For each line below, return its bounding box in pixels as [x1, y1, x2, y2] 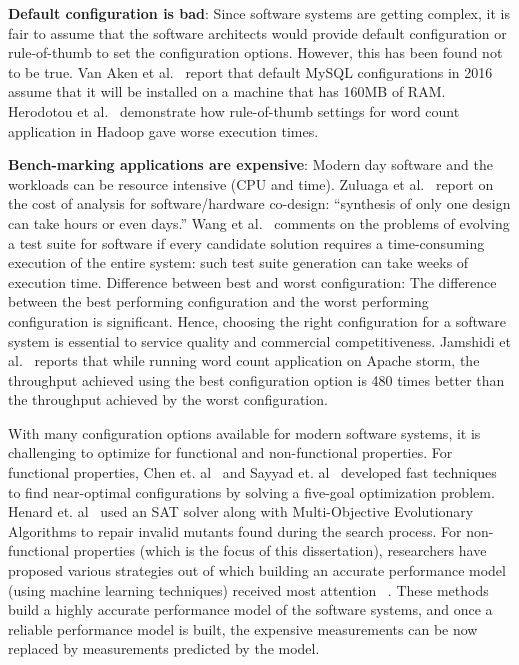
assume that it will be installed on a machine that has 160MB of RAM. [8, 81, 446, 102]
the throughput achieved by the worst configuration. [8, 389, 328, 410]
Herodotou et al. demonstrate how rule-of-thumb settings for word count [8, 100, 460, 121]
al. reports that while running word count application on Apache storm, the [8, 350, 480, 371]
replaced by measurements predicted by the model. [8, 638, 320, 659]
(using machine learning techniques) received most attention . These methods [8, 579, 489, 600]
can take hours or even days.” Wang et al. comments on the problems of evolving [8, 212, 510, 233]
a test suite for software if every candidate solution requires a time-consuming [8, 232, 485, 253]
